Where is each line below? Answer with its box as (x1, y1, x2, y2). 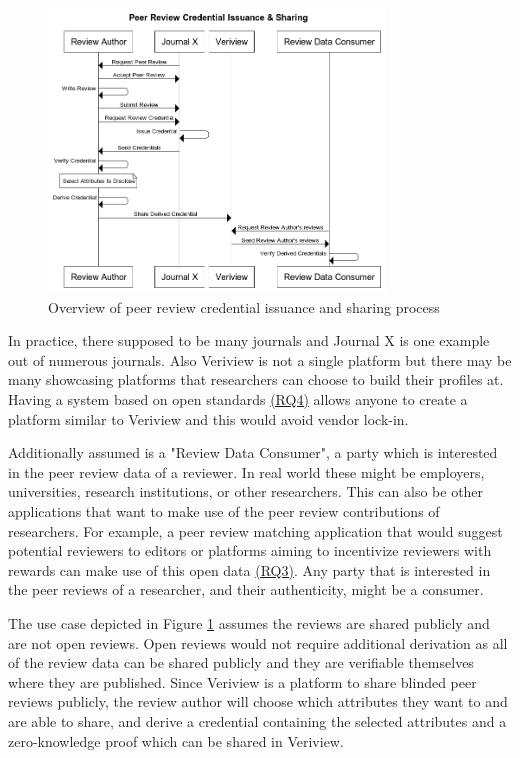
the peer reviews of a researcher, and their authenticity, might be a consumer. (8, 579, 484, 600)
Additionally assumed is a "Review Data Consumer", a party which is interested (8, 442, 498, 463)
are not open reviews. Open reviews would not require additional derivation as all (8, 632, 508, 653)
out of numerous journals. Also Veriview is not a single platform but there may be (8, 349, 512, 370)
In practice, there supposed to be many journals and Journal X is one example (8, 330, 490, 351)
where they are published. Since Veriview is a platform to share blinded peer (8, 671, 477, 692)
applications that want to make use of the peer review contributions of (8, 500, 440, 521)
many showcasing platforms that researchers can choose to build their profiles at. (8, 369, 504, 390)
